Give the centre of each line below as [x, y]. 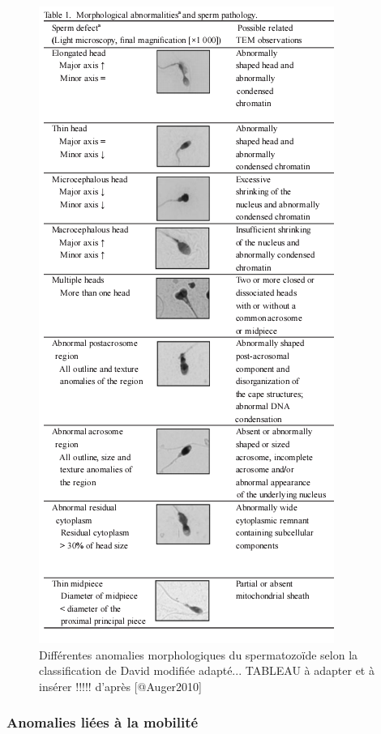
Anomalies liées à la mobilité [103, 722]
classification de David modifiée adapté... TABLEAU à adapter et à [207, 670]
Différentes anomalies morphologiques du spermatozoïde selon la [199, 654]
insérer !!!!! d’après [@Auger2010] [120, 686]
